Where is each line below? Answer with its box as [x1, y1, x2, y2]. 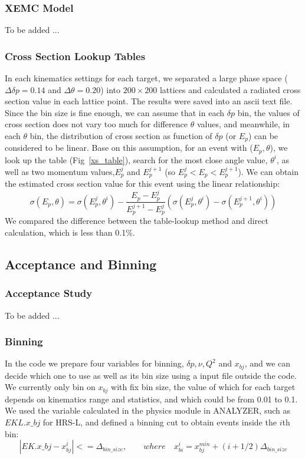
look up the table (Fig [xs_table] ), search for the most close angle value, [5, 153, 268, 166]
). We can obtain [238, 165, 299, 177]
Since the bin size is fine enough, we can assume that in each [5, 106, 225, 118]
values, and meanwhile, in [196, 118, 290, 130]
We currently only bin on [5, 381, 96, 393]
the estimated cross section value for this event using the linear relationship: [5, 177, 280, 189]
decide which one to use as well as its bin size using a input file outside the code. [5, 369, 297, 381]
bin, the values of [237, 106, 300, 118]
